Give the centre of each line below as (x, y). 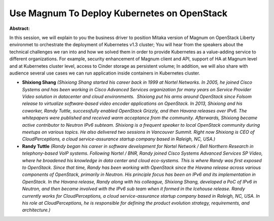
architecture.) (36, 210)
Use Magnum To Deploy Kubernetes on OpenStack (118, 13)
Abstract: (20, 28)
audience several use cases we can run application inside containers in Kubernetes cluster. (105, 73)
